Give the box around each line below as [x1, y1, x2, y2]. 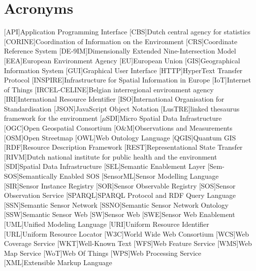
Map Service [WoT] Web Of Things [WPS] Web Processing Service [4, 247, 201, 258]
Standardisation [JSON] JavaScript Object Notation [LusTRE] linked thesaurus [4, 103, 240, 113]
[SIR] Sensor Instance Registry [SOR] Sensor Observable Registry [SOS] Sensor [4, 180, 236, 190]
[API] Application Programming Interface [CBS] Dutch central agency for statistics [4, 27, 251, 37]
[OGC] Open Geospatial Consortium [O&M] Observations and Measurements [4, 123, 232, 133]
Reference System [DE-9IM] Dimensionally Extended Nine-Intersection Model [4, 46, 236, 56]
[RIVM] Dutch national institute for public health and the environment [4, 151, 217, 162]
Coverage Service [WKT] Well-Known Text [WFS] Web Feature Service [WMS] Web [4, 238, 252, 248]
